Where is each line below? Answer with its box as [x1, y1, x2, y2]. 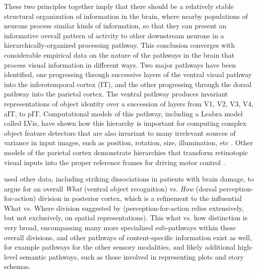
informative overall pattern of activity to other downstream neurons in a [4, 30, 224, 40]
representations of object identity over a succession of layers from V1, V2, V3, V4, [4, 98, 254, 108]
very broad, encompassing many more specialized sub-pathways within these [4, 222, 236, 233]
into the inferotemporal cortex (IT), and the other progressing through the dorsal [4, 79, 252, 89]
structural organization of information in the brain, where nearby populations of [4, 10, 248, 21]
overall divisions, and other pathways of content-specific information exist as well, [4, 232, 252, 242]
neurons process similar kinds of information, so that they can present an [4, 20, 226, 31]
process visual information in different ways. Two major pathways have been [4, 59, 236, 70]
